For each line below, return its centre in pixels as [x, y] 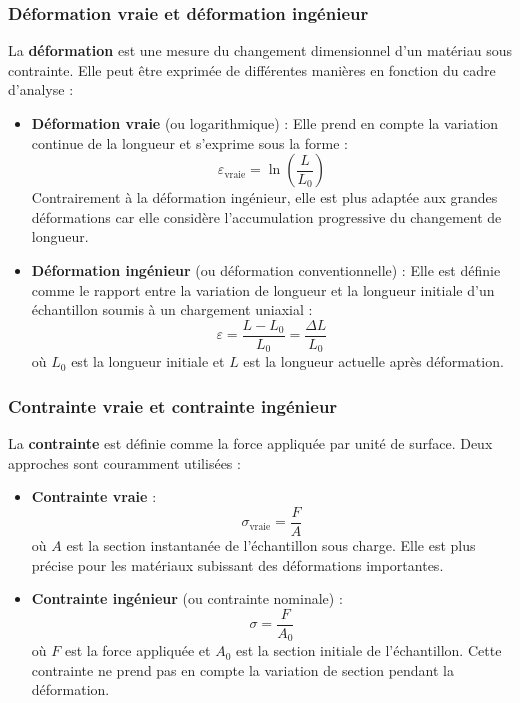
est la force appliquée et [137, 650]
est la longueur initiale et [148, 361]
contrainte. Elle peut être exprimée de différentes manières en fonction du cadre [252, 69]
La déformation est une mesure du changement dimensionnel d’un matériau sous [260, 50]
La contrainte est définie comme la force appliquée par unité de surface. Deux [250, 443]
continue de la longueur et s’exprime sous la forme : [189, 142]
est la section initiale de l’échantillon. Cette [368, 650]
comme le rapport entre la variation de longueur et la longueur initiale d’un [263, 289]
